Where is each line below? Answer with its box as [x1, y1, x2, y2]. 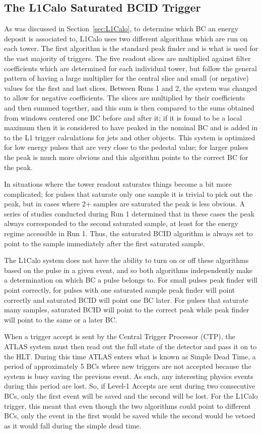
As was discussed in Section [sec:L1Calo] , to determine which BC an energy [4, 23, 238, 34]
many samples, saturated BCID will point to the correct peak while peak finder [4, 304, 249, 315]
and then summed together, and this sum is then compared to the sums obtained [4, 102, 254, 113]
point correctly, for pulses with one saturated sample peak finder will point [4, 285, 235, 295]
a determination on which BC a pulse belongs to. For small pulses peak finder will [4, 275, 257, 285]
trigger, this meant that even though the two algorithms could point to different [4, 400, 251, 411]
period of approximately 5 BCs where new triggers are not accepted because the [4, 361, 251, 371]
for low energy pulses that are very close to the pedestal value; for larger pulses [4, 142, 248, 152]
